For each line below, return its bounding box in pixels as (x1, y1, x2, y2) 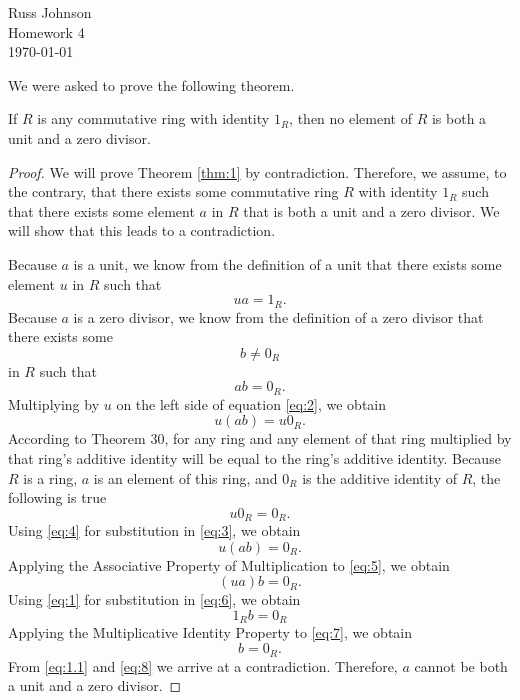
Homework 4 (8, 21, 85, 42)
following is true (8, 487, 107, 508)
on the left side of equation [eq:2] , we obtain (116, 393, 387, 414)
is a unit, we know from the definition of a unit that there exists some (73, 253, 502, 274)
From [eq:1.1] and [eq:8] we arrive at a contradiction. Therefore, (8, 655, 398, 676)
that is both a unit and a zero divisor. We (243, 200, 500, 221)
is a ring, (23, 467, 78, 488)
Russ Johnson (8, 2, 92, 22)
